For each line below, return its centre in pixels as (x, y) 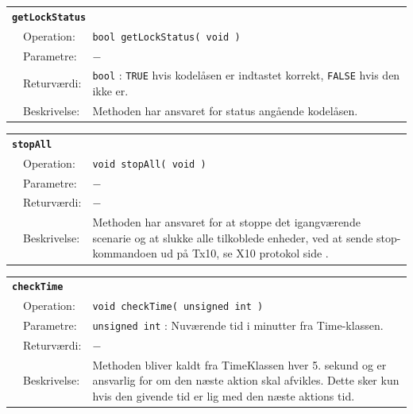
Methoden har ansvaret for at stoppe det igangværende (226, 222)
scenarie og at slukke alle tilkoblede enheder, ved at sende (233, 237)
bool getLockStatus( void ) (166, 37)
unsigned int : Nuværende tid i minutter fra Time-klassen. (238, 325)
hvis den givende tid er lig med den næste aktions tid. (224, 396)
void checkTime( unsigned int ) (178, 307)
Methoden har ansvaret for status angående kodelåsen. (225, 110)
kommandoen (125, 253)
